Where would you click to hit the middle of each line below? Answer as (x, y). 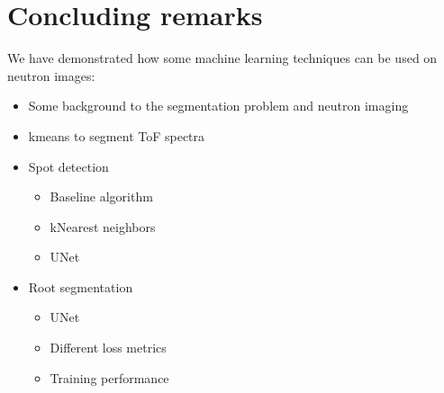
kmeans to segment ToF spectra (117, 135)
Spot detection (68, 166)
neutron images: (51, 75)
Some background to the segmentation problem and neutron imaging (218, 106)
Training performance (109, 377)
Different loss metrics (108, 348)
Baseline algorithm (101, 196)
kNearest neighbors (103, 226)
